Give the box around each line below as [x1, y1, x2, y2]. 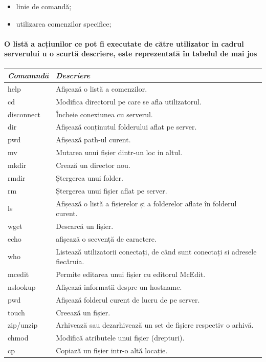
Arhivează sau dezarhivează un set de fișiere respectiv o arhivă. [56, 320, 254, 330]
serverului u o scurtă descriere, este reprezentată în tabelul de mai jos [4, 48, 257, 59]
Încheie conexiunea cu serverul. [56, 109, 153, 119]
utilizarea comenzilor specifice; [16, 18, 112, 29]
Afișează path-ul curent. [56, 134, 131, 145]
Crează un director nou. [56, 159, 130, 170]
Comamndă [8, 70, 49, 81]
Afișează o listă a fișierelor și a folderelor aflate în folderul [56, 198, 237, 208]
